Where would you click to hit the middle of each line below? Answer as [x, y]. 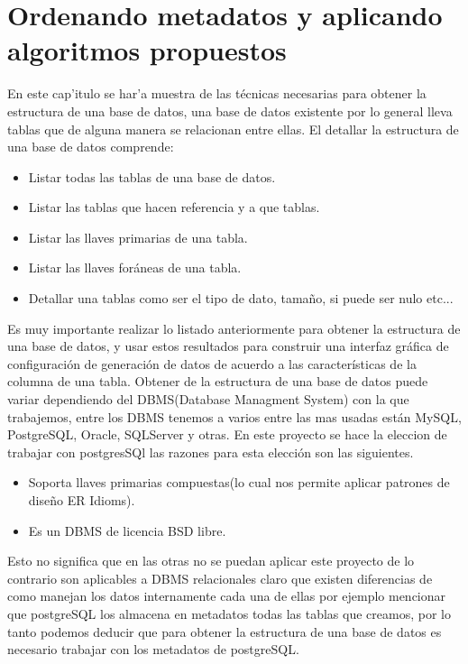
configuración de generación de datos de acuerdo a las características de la [212, 363]
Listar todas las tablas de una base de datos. [152, 176]
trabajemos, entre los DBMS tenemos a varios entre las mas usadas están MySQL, [234, 416]
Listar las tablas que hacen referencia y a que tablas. [174, 207]
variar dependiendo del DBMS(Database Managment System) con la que [208, 399]
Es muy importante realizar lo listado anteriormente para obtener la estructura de [234, 328]
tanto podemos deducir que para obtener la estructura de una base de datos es [225, 631]
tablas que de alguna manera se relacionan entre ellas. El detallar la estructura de [233, 129]
